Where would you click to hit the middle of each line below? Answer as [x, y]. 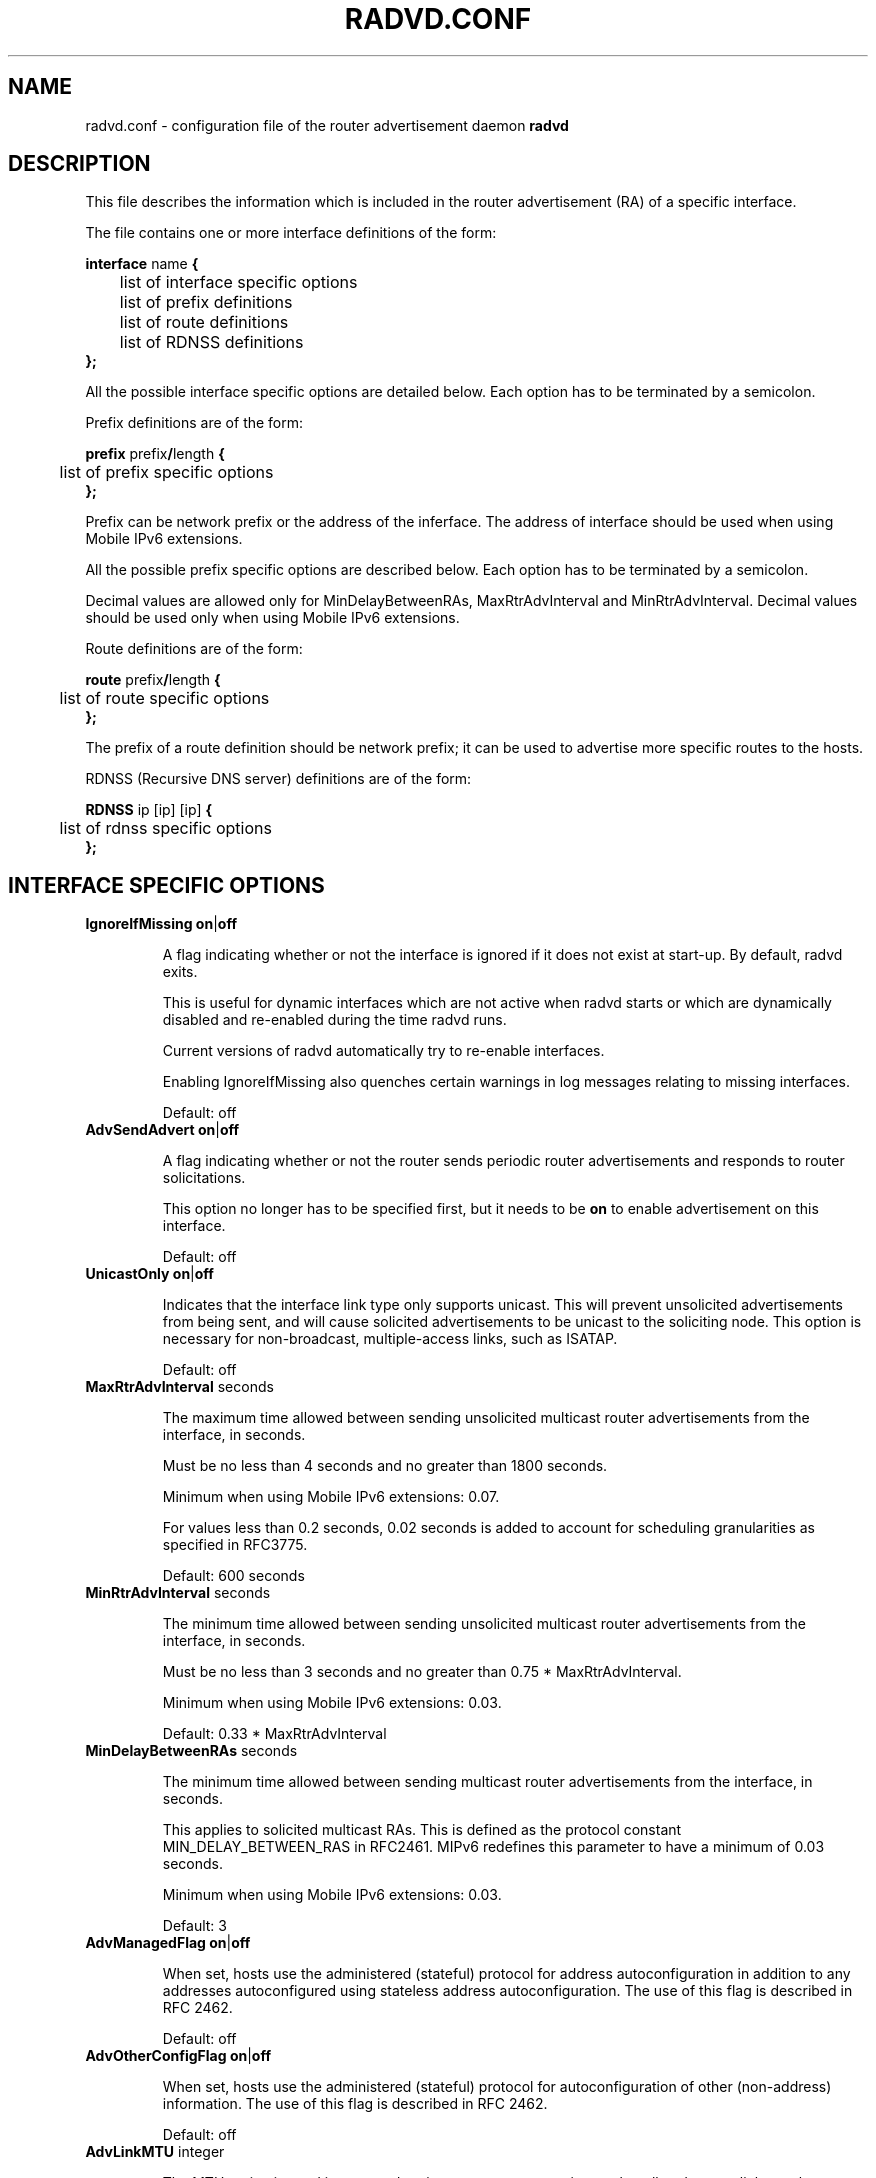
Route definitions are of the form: [194, 649]
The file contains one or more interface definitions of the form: [291, 233]
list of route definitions [204, 322]
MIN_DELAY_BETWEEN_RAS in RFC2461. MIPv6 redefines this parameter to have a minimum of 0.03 [493, 1847]
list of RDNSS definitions [211, 342]
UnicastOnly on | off [149, 1274]
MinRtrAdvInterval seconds [178, 1593]
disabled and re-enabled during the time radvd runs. [334, 1020]
